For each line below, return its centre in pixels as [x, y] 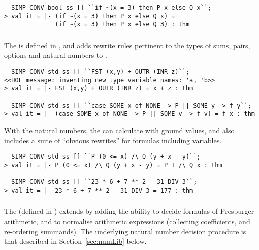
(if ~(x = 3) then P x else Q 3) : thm [122, 25]
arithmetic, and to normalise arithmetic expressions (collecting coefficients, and [127, 221]
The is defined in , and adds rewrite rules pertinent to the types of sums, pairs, [127, 45]
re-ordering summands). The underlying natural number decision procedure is [125, 231]
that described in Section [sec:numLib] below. [75, 241]
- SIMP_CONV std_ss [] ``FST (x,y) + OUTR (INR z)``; [97, 72]
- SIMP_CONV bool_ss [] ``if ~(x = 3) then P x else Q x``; [108, 8]
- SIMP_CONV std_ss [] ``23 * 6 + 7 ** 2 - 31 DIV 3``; [101, 182]
